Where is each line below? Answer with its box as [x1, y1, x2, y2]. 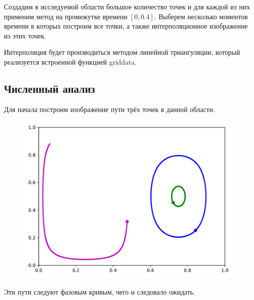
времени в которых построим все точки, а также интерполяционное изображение [4, 21, 248, 31]
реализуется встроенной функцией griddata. [4, 56, 137, 67]
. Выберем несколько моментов [154, 11, 248, 21]
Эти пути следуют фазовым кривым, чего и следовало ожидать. [4, 286, 196, 297]
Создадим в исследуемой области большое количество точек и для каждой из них [4, 1, 250, 11]
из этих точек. [4, 30, 46, 40]
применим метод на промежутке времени [4, 11, 127, 21]
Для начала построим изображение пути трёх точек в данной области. [4, 104, 215, 114]
